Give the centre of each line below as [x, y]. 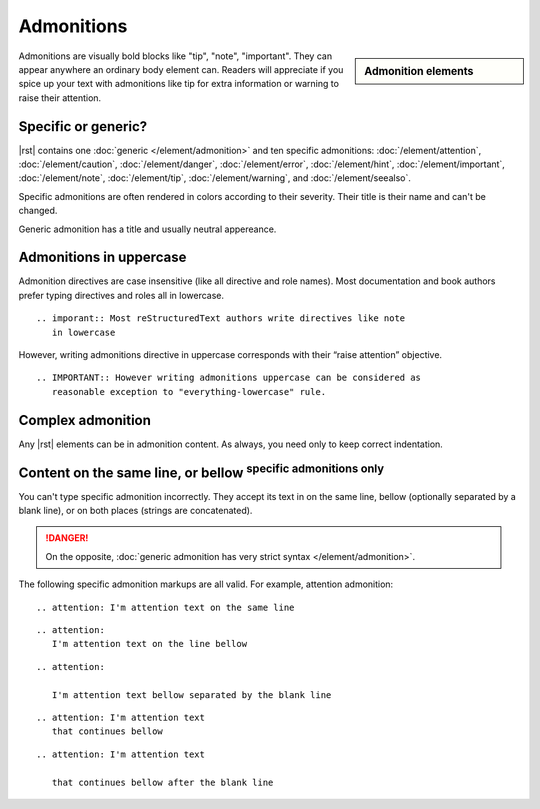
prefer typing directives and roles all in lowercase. [121, 295]
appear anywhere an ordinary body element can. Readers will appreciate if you [181, 69]
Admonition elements [419, 71]
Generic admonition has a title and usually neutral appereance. [147, 229]
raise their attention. [60, 97]
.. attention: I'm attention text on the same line [165, 607]
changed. [38, 211]
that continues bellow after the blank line [162, 782]
